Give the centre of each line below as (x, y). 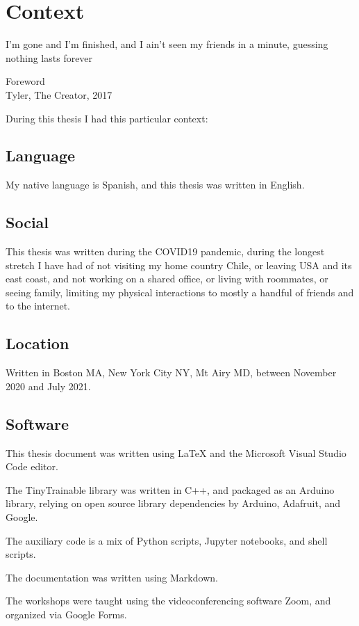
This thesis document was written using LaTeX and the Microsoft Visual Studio (176, 452)
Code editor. (32, 466)
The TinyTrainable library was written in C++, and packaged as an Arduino (170, 489)
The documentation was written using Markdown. (112, 577)
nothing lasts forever (49, 57)
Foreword (25, 81)
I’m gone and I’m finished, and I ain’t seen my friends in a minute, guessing (167, 44)
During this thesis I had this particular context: (107, 118)
